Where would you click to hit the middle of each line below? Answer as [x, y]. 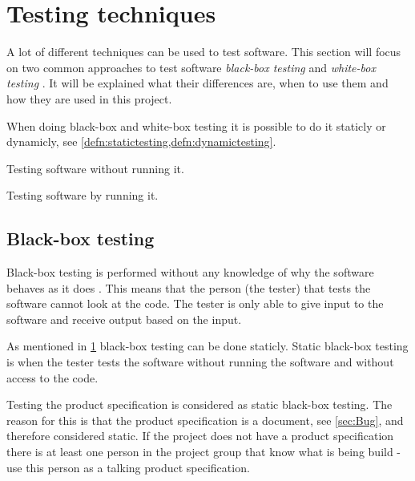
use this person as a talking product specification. [128, 467]
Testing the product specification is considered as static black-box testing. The [199, 404]
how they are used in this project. [89, 98]
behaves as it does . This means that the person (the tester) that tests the [189, 287]
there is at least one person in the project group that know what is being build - [204, 452]
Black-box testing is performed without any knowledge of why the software [190, 272]
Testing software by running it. [83, 195]
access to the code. [52, 377]
